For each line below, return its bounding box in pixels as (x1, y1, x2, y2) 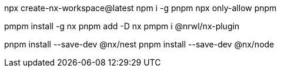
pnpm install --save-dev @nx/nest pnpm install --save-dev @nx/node (4, 39, 275, 49)
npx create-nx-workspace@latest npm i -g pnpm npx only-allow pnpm (4, 3, 277, 13)
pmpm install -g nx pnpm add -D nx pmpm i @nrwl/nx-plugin (4, 21, 240, 31)
